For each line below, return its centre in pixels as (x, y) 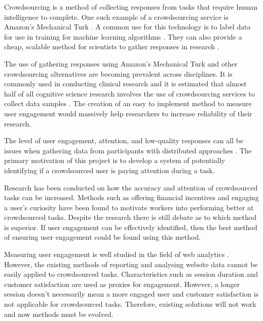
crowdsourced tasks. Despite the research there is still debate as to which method (130, 217)
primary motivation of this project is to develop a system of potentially (115, 160)
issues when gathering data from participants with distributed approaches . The (128, 150)
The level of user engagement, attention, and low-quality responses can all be (124, 140)
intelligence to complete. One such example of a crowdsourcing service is (116, 17)
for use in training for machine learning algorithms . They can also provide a (123, 36)
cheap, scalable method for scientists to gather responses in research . (112, 46)
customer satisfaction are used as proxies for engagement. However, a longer (122, 284)
